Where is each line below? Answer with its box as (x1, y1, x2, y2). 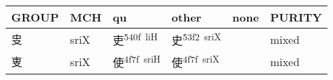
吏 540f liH (112, 30, 158, 49)
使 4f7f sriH (112, 52, 161, 71)
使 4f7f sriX (171, 52, 220, 71)
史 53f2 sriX (171, 30, 221, 49)
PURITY (269, 9, 323, 25)
